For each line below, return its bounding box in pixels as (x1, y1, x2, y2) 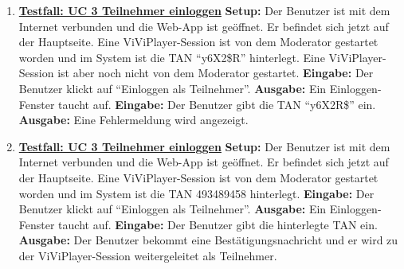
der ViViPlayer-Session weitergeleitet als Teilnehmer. (18, 247, 277, 263)
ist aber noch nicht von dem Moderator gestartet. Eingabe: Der (57, 64, 374, 81)
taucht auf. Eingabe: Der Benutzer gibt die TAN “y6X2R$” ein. (58, 96, 376, 112)
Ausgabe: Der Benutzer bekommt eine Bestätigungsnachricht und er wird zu (18, 232, 398, 248)
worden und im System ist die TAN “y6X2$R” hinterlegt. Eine (18, 49, 325, 65)
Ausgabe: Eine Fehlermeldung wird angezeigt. (18, 111, 249, 128)
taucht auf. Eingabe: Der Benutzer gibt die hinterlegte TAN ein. (58, 216, 378, 232)
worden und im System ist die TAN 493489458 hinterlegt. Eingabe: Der (18, 185, 375, 201)
